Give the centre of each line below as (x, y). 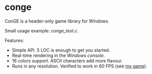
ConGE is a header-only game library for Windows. (57, 21)
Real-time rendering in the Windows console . (58, 55)
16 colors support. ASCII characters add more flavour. (67, 60)
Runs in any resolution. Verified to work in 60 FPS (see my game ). (79, 66)
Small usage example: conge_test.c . (42, 30)
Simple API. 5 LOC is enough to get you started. (61, 50)
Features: (14, 40)
